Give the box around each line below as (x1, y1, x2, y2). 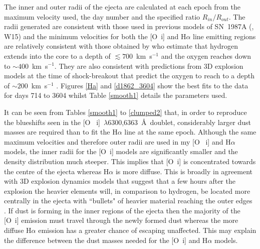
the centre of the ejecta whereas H (4, 166, 109, 176)
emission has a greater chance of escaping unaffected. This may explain (38, 225, 256, 235)
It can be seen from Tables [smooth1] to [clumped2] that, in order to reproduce (4, 106, 247, 117)
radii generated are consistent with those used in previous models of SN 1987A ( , (4, 21, 254, 32)
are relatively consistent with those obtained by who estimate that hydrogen (4, 41, 238, 51)
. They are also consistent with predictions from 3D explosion (54, 60, 243, 71)
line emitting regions (193, 31, 256, 41)
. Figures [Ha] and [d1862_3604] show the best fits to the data (56, 80, 248, 90)
